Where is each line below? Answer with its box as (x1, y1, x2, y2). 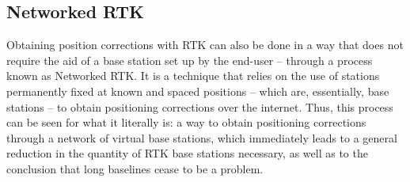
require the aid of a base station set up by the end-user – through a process (6, 51, 373, 68)
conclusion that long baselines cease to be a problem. (6, 160, 264, 176)
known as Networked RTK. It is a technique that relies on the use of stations (6, 67, 380, 84)
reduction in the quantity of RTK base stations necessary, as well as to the (6, 145, 368, 161)
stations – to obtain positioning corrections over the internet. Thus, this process (6, 98, 393, 115)
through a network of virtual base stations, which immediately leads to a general (6, 129, 397, 146)
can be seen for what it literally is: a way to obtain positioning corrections (6, 114, 366, 131)
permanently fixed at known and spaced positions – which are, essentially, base (6, 82, 389, 99)
